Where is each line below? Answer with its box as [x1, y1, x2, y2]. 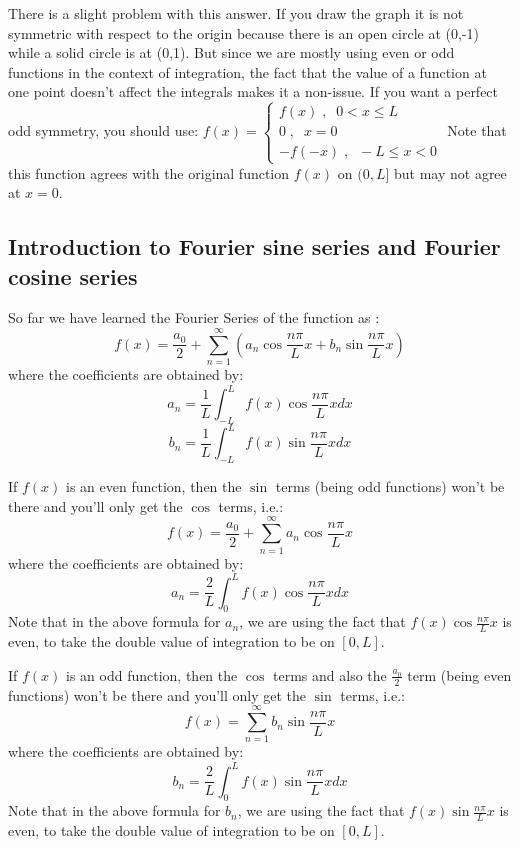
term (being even [407, 664, 512, 685]
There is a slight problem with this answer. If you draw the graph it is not [8, 3, 464, 23]
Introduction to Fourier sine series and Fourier [8, 231, 501, 262]
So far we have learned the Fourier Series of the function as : [8, 307, 380, 328]
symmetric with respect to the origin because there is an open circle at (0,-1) [8, 22, 480, 43]
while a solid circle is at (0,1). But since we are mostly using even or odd [8, 42, 455, 63]
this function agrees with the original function [8, 162, 290, 183]
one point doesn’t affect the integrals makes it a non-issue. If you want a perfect [8, 81, 499, 102]
